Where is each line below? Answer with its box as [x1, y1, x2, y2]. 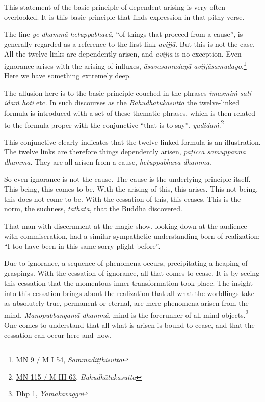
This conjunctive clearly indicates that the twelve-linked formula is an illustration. [4, 136, 261, 147]
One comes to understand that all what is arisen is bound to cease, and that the [4, 319, 255, 330]
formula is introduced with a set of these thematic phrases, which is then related [4, 108, 255, 118]
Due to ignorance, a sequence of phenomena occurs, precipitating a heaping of [4, 257, 248, 268]
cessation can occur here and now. [4, 329, 112, 340]
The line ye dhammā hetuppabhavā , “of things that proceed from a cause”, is [4, 29, 243, 39]
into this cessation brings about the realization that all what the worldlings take [4, 287, 254, 298]
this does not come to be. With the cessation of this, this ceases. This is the [4, 193, 241, 204]
